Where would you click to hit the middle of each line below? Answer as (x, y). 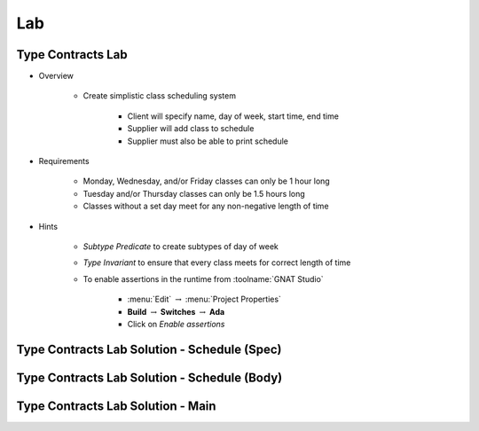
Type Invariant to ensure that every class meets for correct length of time (217, 263)
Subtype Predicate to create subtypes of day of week (181, 246)
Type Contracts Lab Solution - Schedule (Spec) (149, 349)
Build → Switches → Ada (176, 311)
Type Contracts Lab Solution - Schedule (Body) (149, 377)
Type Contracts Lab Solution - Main (116, 406)
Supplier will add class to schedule (191, 129)
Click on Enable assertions (176, 324)
